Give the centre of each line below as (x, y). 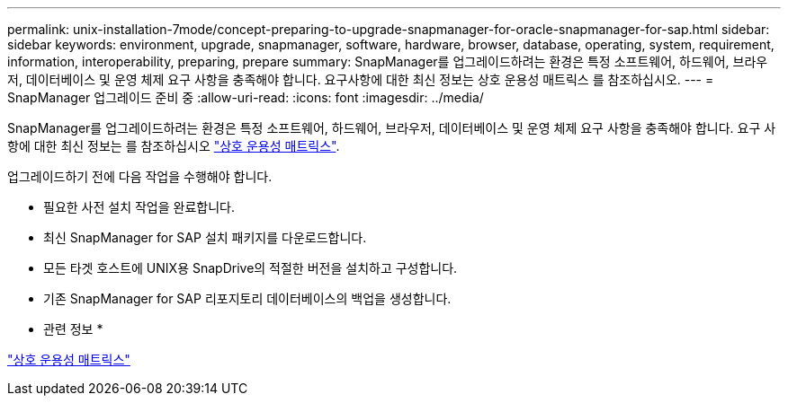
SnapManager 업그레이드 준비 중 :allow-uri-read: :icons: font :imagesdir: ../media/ (246, 97)
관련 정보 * (73, 329)
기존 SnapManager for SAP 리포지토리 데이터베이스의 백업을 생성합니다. (247, 298)
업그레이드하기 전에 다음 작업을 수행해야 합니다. (140, 176)
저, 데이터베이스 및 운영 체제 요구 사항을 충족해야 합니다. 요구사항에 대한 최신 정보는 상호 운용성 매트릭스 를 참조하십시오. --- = (361, 79)
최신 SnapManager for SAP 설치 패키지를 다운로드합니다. (205, 237)
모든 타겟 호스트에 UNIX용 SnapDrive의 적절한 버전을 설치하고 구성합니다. (251, 268)
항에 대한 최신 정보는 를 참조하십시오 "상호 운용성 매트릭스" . (174, 146)
